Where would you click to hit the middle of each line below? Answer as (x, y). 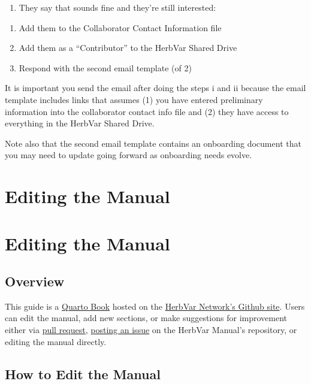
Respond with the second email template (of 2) (105, 67)
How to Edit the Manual (83, 374)
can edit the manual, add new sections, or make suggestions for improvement (146, 318)
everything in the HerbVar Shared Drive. (80, 123)
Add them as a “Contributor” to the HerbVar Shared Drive (128, 48)
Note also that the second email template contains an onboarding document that (153, 143)
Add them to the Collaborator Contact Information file (120, 27)
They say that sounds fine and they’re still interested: (117, 7)
